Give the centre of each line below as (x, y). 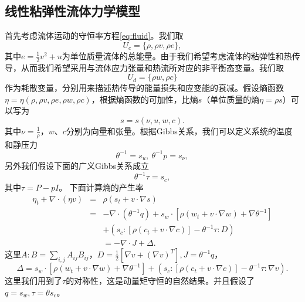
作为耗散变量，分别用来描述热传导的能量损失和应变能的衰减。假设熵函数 (144, 88)
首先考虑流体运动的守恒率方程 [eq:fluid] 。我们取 (94, 35)
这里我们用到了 (33, 281)
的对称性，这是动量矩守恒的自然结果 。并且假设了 (160, 281)
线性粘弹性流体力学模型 (72, 11)
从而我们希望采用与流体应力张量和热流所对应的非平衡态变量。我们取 (152, 67)
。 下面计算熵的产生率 (101, 187)
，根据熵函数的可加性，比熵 (145, 99)
